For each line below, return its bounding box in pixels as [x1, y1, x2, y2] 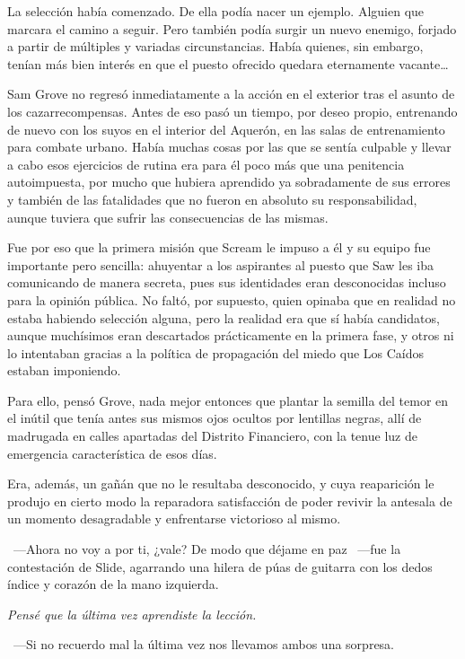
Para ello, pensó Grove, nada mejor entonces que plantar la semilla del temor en [7, 391, 449, 409]
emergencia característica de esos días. [7, 444, 217, 462]
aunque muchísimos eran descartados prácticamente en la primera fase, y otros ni [7, 326, 454, 345]
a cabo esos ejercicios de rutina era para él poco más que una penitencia [7, 154, 405, 173]
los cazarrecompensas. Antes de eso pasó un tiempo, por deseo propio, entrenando [7, 101, 458, 120]
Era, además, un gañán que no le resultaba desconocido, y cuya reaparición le [7, 474, 434, 493]
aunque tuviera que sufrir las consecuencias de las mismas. [7, 207, 329, 226]
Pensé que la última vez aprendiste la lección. [7, 604, 257, 623]
